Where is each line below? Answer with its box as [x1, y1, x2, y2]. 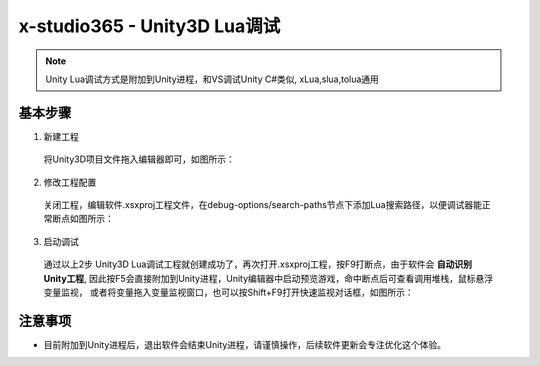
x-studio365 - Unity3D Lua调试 [18, 15, 281, 37]
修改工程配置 [43, 176, 97, 188]
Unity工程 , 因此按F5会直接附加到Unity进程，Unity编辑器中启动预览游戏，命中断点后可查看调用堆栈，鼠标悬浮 [43, 272, 494, 284]
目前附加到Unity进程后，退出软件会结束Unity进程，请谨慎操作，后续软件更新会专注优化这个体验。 [43, 338, 447, 350]
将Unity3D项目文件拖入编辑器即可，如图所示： [43, 153, 235, 165]
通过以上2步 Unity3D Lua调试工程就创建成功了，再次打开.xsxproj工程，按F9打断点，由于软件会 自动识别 [43, 258, 473, 270]
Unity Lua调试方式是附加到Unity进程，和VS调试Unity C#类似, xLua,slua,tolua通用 [45, 73, 380, 85]
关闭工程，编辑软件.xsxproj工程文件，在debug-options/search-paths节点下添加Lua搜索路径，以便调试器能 [43, 199, 482, 211]
